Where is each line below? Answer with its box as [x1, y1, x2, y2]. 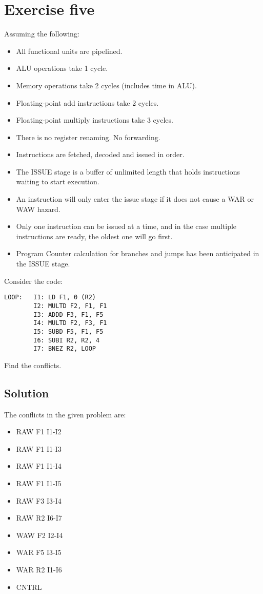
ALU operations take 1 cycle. [16, 63, 108, 73]
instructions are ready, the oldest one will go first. [16, 231, 173, 241]
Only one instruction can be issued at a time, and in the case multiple [16, 221, 237, 232]
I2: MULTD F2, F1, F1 [33, 302, 107, 310]
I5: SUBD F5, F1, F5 [33, 328, 104, 335]
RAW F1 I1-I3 [16, 443, 62, 454]
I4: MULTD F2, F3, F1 [33, 319, 107, 327]
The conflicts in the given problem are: [4, 409, 126, 419]
